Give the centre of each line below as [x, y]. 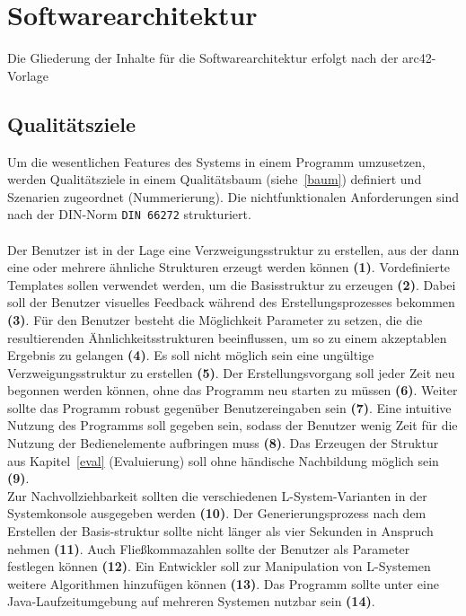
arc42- [419, 58]
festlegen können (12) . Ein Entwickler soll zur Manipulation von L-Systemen [219, 566]
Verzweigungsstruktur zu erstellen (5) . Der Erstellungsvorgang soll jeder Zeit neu [231, 372]
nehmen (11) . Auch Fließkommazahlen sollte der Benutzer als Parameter [209, 548]
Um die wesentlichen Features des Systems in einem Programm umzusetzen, [216, 161]
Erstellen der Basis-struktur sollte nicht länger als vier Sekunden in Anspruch [220, 531]
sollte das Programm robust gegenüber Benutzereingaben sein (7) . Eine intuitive [229, 407]
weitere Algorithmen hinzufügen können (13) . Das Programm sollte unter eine [223, 583]
